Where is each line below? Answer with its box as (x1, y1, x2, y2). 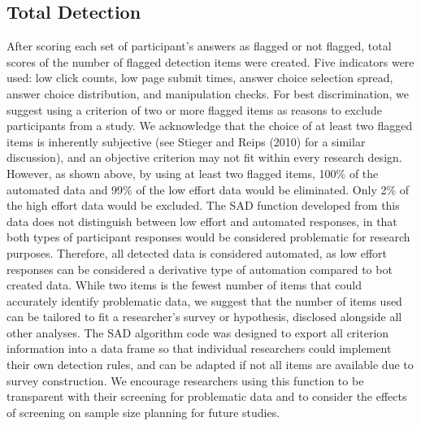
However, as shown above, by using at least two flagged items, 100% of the (7, 164, 379, 181)
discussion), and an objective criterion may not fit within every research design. (7, 149, 402, 166)
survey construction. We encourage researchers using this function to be (7, 372, 364, 389)
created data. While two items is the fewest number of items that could (7, 276, 362, 293)
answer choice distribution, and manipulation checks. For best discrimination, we (7, 85, 410, 102)
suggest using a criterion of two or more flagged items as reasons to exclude (7, 101, 382, 118)
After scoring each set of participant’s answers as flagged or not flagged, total (7, 37, 392, 54)
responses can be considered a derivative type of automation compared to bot (7, 260, 393, 277)
